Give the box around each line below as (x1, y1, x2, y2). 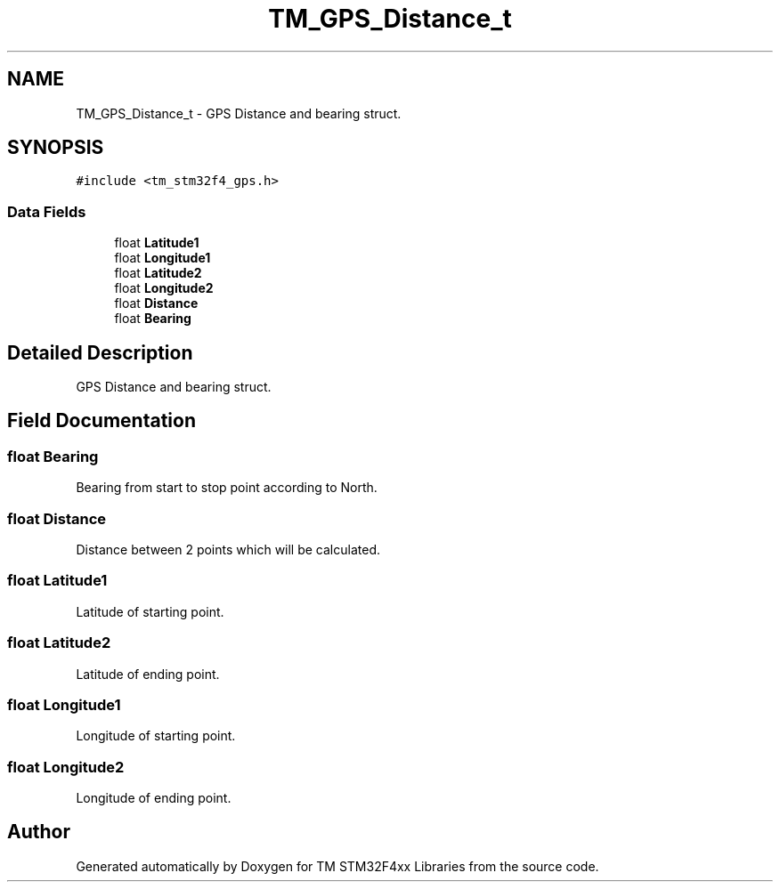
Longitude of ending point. (76, 790, 232, 805)
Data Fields (7, 202, 86, 221)
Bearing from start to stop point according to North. (76, 480, 378, 496)
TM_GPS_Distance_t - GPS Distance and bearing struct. (76, 105, 402, 121)
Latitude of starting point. (76, 603, 224, 619)
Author (7, 820, 70, 844)
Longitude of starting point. (76, 728, 236, 744)
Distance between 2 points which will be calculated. (76, 542, 380, 557)
